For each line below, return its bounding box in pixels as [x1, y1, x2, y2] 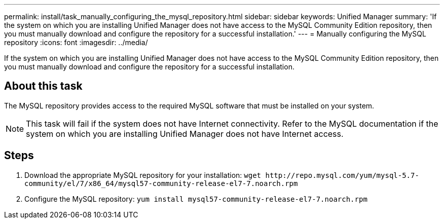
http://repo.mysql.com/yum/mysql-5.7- [265, 171, 419, 179]
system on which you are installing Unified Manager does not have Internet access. [26, 128, 344, 139]
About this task [4, 80, 83, 93]
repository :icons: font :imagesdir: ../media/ [4, 38, 148, 47]
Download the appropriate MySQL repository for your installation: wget [24, 170, 262, 179]
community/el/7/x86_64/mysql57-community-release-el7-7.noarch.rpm [24, 179, 298, 188]
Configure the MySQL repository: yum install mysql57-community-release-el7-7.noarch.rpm [24, 194, 367, 203]
